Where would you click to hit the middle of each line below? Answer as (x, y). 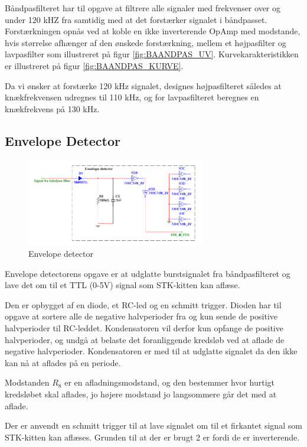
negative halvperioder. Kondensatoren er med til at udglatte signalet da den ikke (151, 351)
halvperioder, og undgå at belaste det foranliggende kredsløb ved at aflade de (145, 339)
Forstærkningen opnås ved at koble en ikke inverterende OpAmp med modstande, (153, 31)
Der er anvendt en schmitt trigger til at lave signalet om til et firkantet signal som (153, 425)
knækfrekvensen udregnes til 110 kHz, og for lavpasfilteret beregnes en (132, 97)
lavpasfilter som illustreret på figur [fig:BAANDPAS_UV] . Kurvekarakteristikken (152, 54)
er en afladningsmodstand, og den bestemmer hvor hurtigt (170, 382)
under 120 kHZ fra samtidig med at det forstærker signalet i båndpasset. (136, 19)
